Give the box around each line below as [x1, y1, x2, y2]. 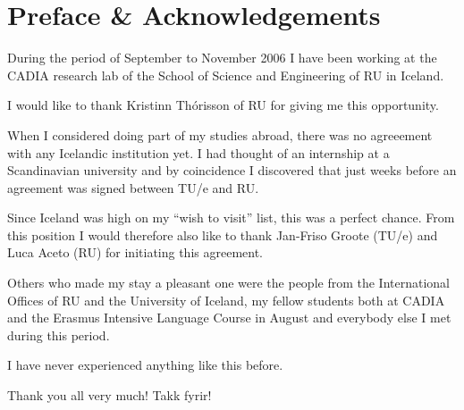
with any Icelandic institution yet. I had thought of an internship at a [7, 143, 390, 162]
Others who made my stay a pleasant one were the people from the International [7, 273, 451, 292]
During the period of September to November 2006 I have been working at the [7, 48, 437, 67]
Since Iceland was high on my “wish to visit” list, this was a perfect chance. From [7, 208, 455, 227]
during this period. [7, 325, 110, 344]
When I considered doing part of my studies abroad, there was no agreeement [7, 125, 433, 144]
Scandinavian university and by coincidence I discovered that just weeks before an [7, 161, 457, 180]
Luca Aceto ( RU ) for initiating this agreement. [7, 243, 263, 262]
